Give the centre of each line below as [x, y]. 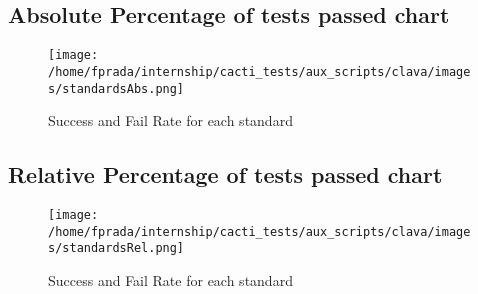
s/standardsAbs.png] [116, 88]
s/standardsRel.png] [116, 248]
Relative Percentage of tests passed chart [225, 174]
